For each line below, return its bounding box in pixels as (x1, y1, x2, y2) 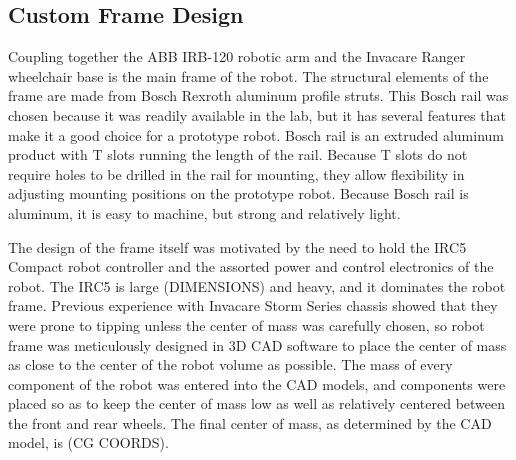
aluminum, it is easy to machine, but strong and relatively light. (8, 202, 401, 223)
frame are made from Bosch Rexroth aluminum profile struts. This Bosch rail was (8, 85, 509, 106)
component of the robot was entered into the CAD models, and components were (8, 373, 506, 394)
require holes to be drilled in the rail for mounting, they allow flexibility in (8, 163, 465, 184)
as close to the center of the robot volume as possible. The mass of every (8, 354, 453, 375)
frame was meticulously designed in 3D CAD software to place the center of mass (8, 334, 507, 355)
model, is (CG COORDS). (8, 432, 169, 453)
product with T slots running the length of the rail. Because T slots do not (8, 144, 468, 165)
